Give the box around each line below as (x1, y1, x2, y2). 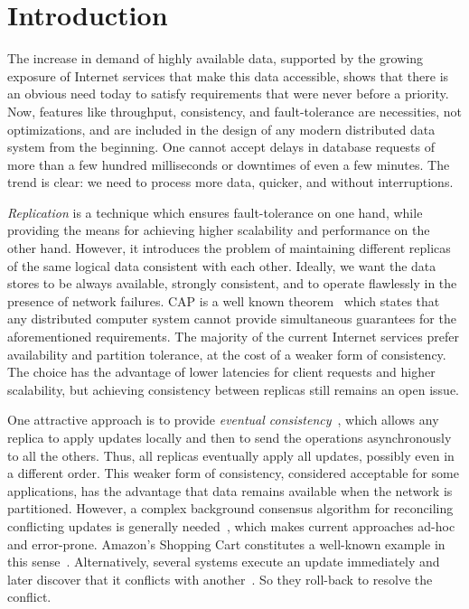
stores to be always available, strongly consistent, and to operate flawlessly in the (7, 274, 457, 293)
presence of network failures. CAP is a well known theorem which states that (7, 291, 440, 310)
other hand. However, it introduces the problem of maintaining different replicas (7, 239, 451, 258)
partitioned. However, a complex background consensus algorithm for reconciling (7, 499, 454, 518)
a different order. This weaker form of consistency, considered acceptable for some (7, 464, 459, 483)
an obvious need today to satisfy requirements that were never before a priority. (7, 84, 449, 103)
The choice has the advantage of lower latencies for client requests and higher (7, 362, 436, 381)
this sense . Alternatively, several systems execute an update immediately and (7, 552, 440, 571)
